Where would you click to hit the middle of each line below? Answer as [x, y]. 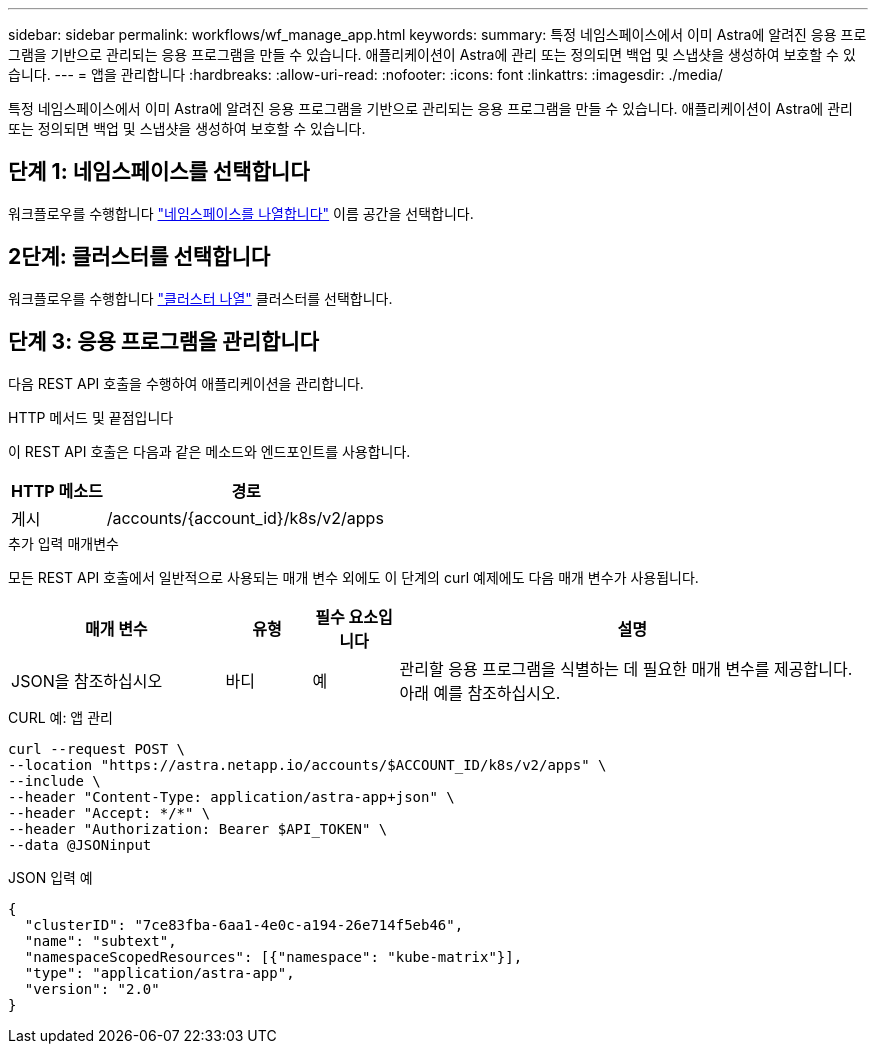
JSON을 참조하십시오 [87, 680]
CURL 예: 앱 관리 [60, 717]
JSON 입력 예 [50, 877]
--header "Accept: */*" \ [109, 812]
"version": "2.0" [92, 988]
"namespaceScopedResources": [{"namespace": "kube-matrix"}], [273, 956]
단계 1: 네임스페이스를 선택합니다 [159, 172]
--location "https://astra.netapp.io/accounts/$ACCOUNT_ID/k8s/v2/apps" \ [307, 764]
